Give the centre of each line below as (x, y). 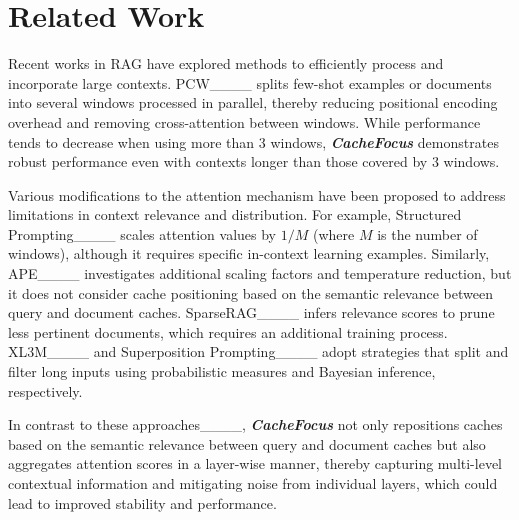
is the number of (427, 233)
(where (333, 233)
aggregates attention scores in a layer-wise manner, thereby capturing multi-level (255, 463)
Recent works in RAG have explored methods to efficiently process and (226, 63)
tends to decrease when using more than (131, 141)
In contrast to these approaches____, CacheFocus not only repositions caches (255, 424)
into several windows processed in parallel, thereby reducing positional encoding (253, 102)
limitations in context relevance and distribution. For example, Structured (235, 214)
